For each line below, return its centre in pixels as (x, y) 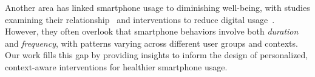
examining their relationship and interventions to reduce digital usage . (140, 19)
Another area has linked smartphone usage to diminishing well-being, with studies (157, 7)
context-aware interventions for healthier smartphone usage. (116, 66)
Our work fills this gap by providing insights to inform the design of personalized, (157, 55)
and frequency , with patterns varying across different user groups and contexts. (151, 43)
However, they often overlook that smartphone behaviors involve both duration (152, 31)
